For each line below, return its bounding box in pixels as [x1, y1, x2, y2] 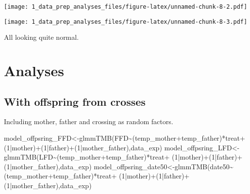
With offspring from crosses [4, 94, 146, 109]
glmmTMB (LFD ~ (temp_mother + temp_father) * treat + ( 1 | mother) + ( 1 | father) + [4, 152, 243, 162]
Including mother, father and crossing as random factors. [4, 116, 173, 127]
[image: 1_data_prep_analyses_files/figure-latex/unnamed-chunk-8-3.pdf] [4, 18, 248, 25]
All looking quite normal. [4, 32, 79, 42]
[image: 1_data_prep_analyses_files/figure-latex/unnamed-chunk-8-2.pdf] [4, 3, 248, 10]
